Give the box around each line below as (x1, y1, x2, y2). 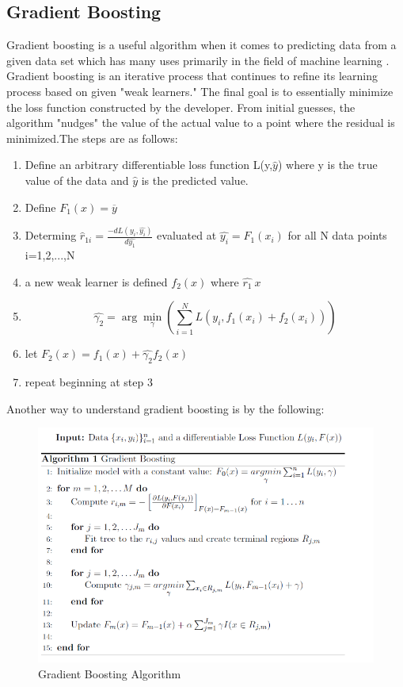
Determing (25, 227, 77, 244)
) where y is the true (277, 156, 378, 173)
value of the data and (25, 171, 129, 188)
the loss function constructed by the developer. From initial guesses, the (6, 98, 355, 115)
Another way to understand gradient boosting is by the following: (6, 400, 325, 416)
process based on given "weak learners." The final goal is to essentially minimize (6, 83, 393, 99)
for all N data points (287, 227, 387, 244)
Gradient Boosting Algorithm (38, 665, 181, 681)
